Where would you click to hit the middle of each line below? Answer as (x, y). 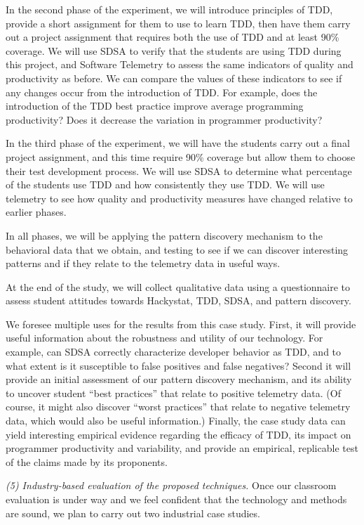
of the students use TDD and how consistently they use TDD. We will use (165, 184)
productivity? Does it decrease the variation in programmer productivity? (164, 119)
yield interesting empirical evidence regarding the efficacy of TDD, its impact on (178, 434)
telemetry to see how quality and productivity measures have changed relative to (179, 198)
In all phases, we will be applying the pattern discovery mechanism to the (164, 235)
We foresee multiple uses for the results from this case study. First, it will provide (181, 324)
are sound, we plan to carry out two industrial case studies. (133, 513)
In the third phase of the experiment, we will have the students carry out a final (178, 143)
